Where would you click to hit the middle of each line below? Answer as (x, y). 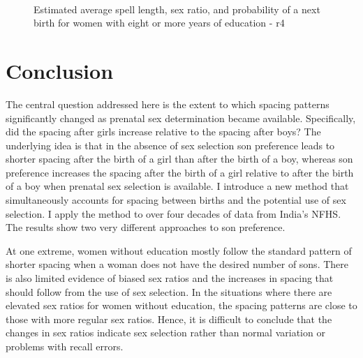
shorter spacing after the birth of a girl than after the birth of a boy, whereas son (179, 159)
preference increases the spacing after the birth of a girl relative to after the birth (180, 172)
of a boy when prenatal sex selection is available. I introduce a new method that (177, 186)
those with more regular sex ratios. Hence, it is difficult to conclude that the (169, 319)
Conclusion (60, 70)
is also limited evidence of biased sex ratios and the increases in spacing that (170, 278)
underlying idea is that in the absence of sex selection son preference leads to (170, 145)
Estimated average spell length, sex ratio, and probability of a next (177, 9)
